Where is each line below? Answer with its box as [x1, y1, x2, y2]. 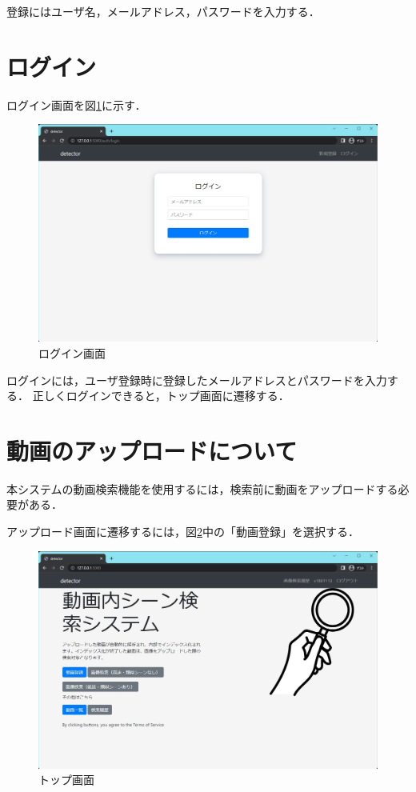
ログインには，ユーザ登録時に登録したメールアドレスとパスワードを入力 [6, 371, 387, 388]
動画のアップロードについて [6, 434, 298, 466]
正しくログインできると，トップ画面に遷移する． [32, 387, 290, 404]
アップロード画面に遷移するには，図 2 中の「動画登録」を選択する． [6, 523, 359, 540]
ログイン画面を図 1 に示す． [6, 96, 146, 113]
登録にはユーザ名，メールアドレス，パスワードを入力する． [6, 3, 320, 19]
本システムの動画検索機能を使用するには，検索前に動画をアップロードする [6, 480, 398, 497]
